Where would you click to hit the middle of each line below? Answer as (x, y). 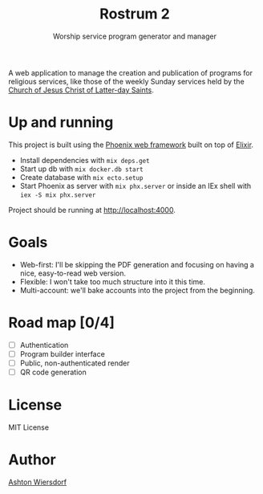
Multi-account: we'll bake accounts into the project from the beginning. (137, 290)
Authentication (44, 345)
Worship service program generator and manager (135, 36)
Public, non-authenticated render (75, 363)
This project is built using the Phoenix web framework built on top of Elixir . (131, 145)
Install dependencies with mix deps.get (85, 160)
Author (32, 460)
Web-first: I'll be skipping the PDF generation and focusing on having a (137, 264)
